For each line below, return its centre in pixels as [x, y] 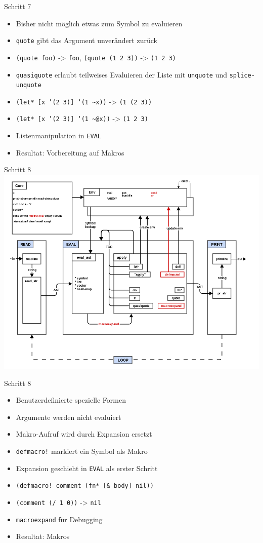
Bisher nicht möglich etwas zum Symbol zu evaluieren [99, 23]
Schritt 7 [18, 6]
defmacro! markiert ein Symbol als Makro [82, 451]
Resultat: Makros [43, 536]
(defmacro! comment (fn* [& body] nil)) [85, 486]
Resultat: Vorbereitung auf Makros [70, 152]
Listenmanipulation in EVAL [58, 135]
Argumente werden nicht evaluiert [69, 417]
